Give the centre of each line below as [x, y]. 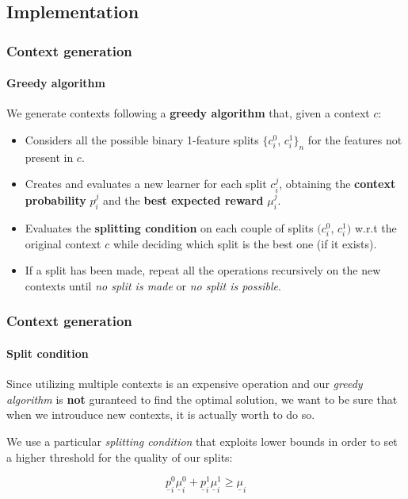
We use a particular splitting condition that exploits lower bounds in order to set [202, 441]
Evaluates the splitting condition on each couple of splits [169, 227]
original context [63, 243]
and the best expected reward [183, 200]
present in [49, 157]
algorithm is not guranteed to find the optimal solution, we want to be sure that [202, 399]
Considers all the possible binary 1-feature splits [142, 140]
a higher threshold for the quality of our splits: [120, 457]
